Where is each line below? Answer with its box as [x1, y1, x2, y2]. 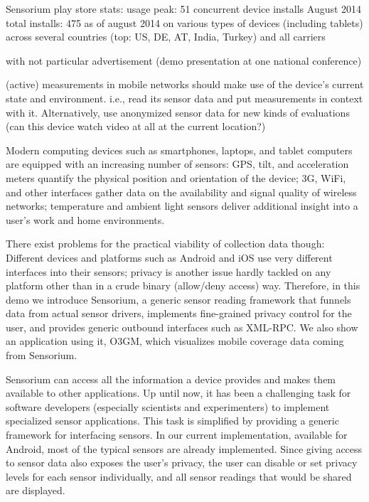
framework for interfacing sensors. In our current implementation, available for [6, 427, 348, 442]
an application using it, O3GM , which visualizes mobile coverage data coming [6, 333, 344, 348]
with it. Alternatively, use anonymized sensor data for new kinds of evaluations [6, 105, 350, 119]
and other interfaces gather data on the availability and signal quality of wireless [6, 184, 357, 199]
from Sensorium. [6, 348, 77, 363]
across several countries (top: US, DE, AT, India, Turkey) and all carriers [6, 29, 326, 44]
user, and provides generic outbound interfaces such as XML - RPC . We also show [6, 319, 358, 334]
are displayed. [6, 483, 65, 498]
